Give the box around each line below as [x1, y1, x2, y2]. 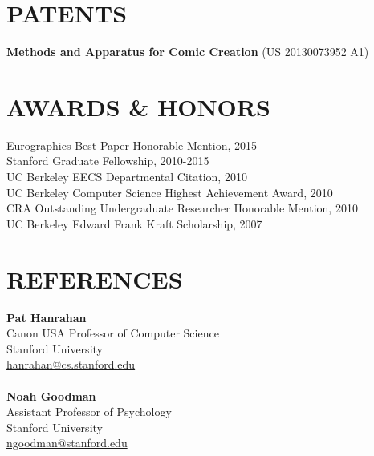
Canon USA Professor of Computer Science [6, 325, 219, 341]
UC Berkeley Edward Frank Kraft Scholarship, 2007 [6, 215, 262, 232]
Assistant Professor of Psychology [6, 403, 172, 420]
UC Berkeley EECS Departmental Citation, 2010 [6, 168, 247, 185]
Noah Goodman [6, 387, 96, 404]
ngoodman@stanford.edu [6, 434, 128, 451]
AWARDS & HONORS [6, 90, 270, 123]
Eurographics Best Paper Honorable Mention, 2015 [6, 136, 258, 153]
